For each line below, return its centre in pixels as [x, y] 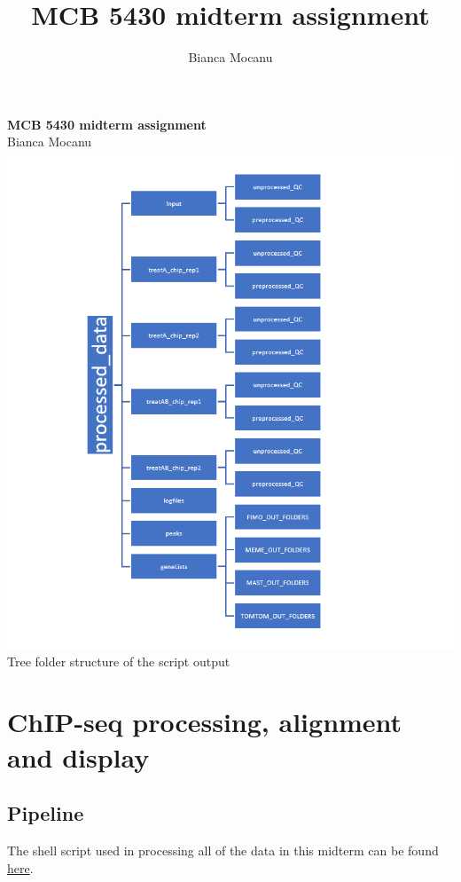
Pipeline [46, 813]
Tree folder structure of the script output [119, 661]
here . [20, 867]
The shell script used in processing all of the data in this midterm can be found [223, 850]
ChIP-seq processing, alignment [205, 722]
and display [78, 756]
